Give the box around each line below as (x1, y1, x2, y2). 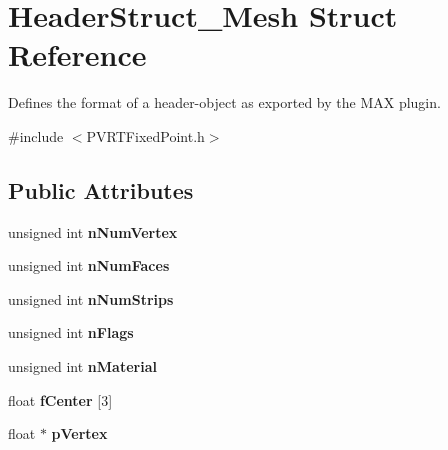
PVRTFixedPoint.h (86, 125, 205, 146)
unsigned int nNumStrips (8, 288, 174, 309)
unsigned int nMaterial (8, 356, 157, 377)
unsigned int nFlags (8, 322, 134, 343)
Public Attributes (8, 174, 194, 205)
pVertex (51, 423, 108, 444)
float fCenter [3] (8, 389, 113, 410)
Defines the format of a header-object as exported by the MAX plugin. (8, 92, 441, 113)
